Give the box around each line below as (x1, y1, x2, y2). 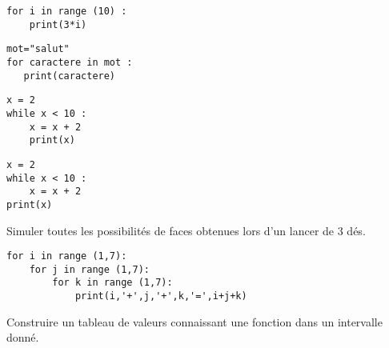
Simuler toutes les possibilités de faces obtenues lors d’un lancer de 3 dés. (6, 222, 366, 238)
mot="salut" (6, 43, 70, 55)
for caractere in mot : (6, 56, 133, 68)
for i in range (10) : (6, 6, 127, 17)
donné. (6, 329, 39, 346)
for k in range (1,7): (52, 277, 173, 289)
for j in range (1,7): (29, 263, 150, 275)
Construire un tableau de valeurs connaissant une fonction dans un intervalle (6, 313, 383, 330)
